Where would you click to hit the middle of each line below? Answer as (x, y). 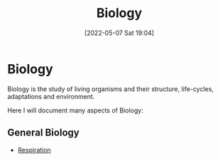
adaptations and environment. (51, 96)
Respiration (34, 150)
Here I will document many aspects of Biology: (75, 110)
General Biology (43, 133)
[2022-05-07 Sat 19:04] (119, 33)
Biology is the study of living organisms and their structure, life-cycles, (111, 89)
